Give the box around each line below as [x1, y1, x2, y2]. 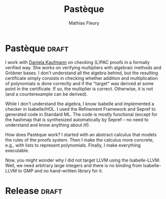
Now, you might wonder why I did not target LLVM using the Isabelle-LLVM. [5, 157, 160, 163]
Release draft [5, 185, 62, 197]
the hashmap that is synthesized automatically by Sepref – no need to [5, 116, 149, 123]
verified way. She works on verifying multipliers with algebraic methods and [5, 64, 161, 70]
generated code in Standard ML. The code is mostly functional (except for [5, 111, 157, 117]
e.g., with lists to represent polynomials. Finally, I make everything [5, 142, 141, 148]
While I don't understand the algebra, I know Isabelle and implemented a [5, 101, 154, 107]
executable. [5, 147, 29, 153]
